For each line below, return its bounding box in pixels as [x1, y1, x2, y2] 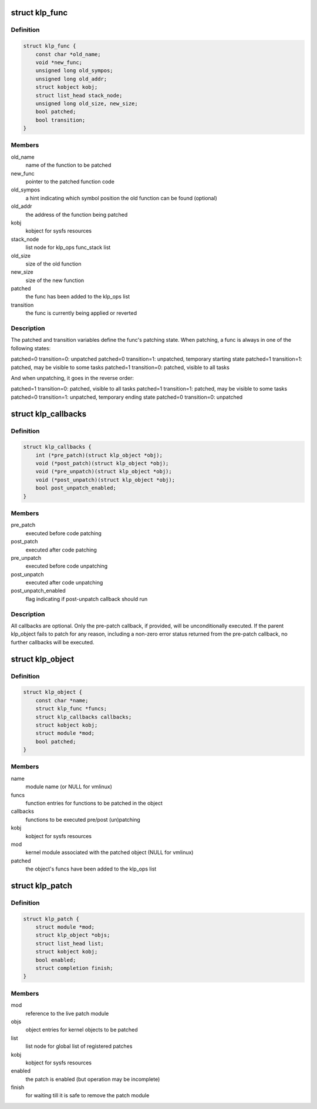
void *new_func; [35, 59, 82, 66]
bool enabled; [35, 956, 76, 963]
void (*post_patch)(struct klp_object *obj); [35, 460, 169, 467]
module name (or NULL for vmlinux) [25, 783, 113, 790]
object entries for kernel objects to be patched [25, 1026, 138, 1033]
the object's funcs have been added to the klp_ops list [25, 865, 157, 872]
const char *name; [35, 697, 89, 704]
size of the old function [25, 260, 82, 267]
